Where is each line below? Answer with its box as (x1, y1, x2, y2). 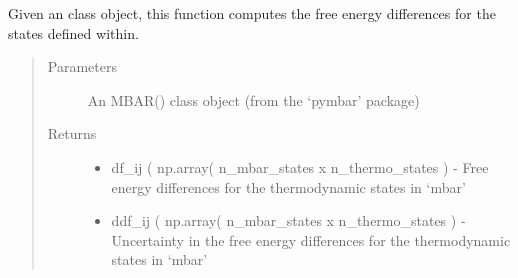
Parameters (47, 56, 117, 77)
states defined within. (8, 22, 139, 43)
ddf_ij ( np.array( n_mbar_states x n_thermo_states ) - (111, 210, 466, 231)
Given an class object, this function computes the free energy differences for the (8, 3, 496, 23)
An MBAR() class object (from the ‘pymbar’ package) (87, 89, 420, 110)
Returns (47, 123, 97, 144)
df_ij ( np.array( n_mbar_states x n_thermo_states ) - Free (111, 156, 489, 177)
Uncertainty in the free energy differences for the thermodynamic (111, 229, 511, 250)
